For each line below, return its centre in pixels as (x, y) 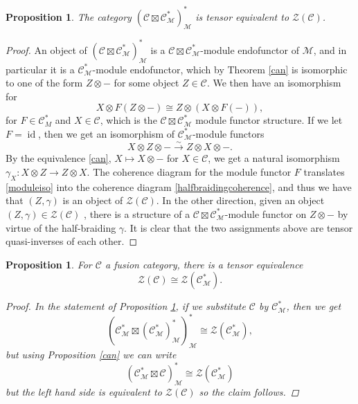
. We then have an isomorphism (274, 83)
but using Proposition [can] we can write (91, 355)
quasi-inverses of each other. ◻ (72, 241)
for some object (146, 83)
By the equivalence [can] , (59, 158)
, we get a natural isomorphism (274, 158)
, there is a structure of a (137, 213)
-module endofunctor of (250, 49)
